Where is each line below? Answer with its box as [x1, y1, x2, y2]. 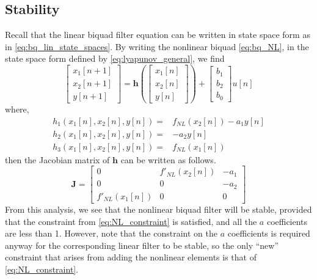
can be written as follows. [120, 153, 216, 166]
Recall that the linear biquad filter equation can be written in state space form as [5, 28, 310, 41]
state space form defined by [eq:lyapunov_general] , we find [5, 52, 225, 65]
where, [5, 103, 29, 116]
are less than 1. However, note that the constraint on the [5, 227, 217, 240]
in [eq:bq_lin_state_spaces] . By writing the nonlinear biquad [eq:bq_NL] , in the [5, 40, 309, 53]
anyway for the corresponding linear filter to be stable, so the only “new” [5, 238, 279, 251]
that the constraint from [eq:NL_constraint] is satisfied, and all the [5, 215, 257, 227]
